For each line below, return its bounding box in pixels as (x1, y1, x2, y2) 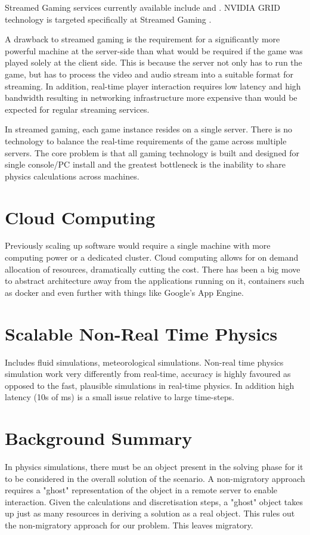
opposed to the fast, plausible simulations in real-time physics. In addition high (5, 379, 294, 391)
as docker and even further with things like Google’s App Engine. (5, 286, 244, 298)
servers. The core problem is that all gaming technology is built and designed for (5, 146, 300, 159)
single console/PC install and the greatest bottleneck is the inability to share (5, 158, 286, 171)
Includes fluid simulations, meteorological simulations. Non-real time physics (5, 355, 284, 368)
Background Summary (5, 426, 193, 450)
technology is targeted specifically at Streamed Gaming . (5, 13, 212, 25)
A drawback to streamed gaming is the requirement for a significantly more (5, 33, 280, 45)
